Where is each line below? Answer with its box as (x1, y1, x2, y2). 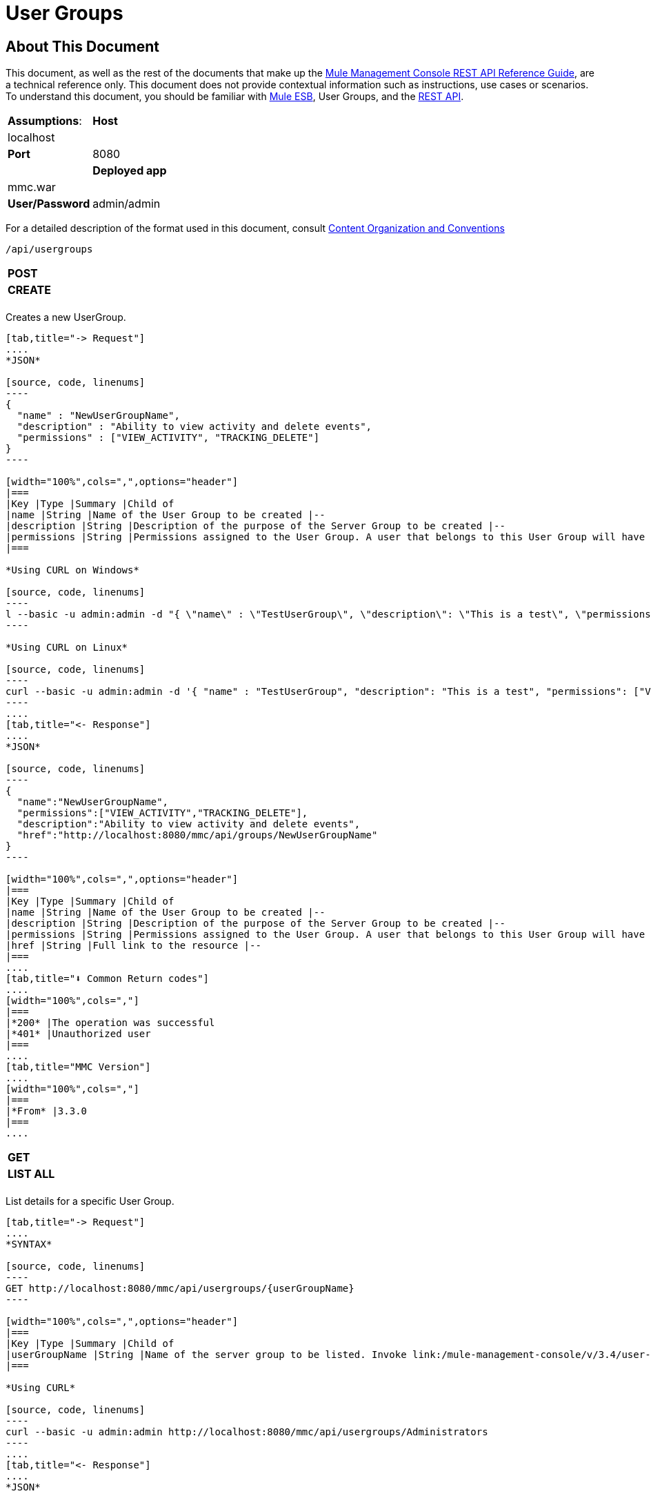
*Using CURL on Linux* (6, 642, 128, 653)
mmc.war (8, 180, 56, 195)
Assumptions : (8, 114, 82, 128)
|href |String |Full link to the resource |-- (6, 940, 261, 952)
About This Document (6, 37, 159, 55)
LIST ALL (8, 1167, 55, 1181)
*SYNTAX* (6, 1239, 52, 1250)
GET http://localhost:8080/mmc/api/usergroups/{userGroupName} (6, 1283, 354, 1295)
